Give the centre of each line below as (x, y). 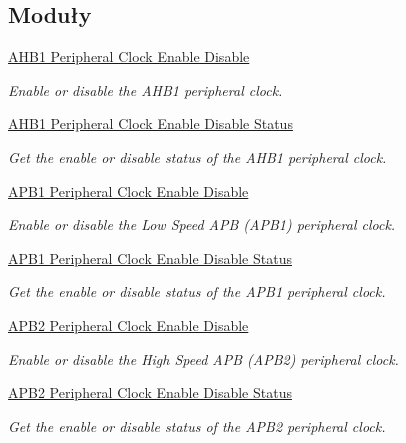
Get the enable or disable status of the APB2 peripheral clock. (197, 425)
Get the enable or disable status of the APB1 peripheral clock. (197, 291)
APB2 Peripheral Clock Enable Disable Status (150, 392)
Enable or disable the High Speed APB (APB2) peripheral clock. (203, 358)
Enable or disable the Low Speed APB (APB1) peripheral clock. (202, 224)
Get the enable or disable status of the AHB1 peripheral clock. (197, 156)
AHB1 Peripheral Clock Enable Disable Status (150, 123)
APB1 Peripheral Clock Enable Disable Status (150, 257)
